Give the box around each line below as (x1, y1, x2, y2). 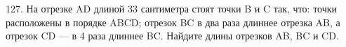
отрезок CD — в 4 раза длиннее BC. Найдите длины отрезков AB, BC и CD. (6, 28, 339, 43)
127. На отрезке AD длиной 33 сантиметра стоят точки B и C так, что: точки (6, 1, 338, 15)
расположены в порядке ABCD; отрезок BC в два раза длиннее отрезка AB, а (6, 15, 340, 29)
